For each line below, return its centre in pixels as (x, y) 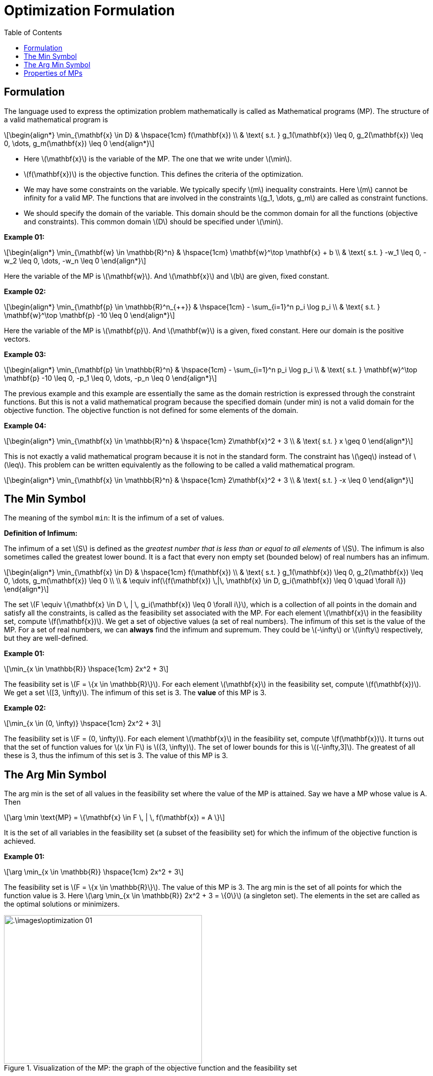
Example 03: (25, 354)
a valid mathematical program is (56, 119)
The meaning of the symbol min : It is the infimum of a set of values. (114, 518)
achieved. (20, 841)
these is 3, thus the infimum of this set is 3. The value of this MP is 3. (116, 756)
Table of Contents (33, 32)
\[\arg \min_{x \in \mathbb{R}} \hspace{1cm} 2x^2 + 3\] (94, 872)
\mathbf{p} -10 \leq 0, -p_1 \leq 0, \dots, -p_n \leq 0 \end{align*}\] (111, 378)
